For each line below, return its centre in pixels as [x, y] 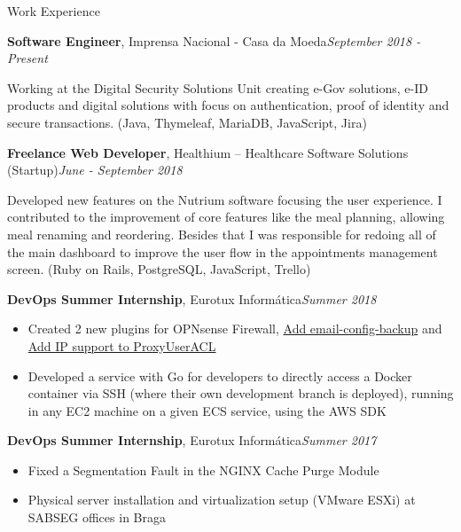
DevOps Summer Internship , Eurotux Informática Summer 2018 [192, 298]
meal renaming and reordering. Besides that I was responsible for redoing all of [222, 234]
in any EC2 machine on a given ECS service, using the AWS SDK [207, 410]
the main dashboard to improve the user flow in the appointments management [223, 251]
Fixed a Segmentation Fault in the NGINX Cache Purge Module [203, 469]
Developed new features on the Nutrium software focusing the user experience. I [225, 199]
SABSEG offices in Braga [97, 517]
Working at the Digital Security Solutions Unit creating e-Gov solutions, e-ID [218, 87]
